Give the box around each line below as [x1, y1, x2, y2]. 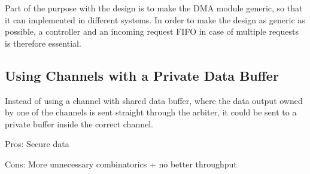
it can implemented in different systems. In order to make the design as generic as [5, 13, 305, 26]
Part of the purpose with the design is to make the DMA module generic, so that [5, 2, 303, 14]
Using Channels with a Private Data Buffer [5, 66, 279, 84]
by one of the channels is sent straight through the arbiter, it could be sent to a [5, 106, 297, 118]
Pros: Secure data [5, 138, 69, 150]
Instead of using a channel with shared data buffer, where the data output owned [5, 94, 303, 106]
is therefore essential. [5, 36, 81, 49]
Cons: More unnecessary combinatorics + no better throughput [5, 157, 237, 170]
